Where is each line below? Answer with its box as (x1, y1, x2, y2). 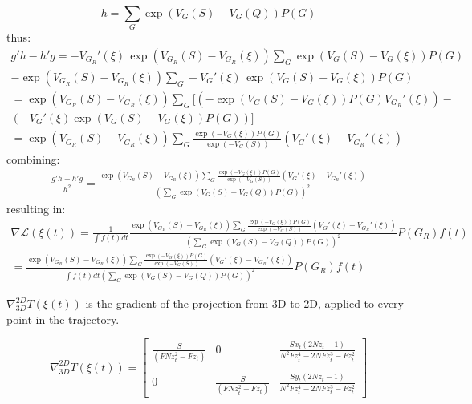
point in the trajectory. (6, 310, 120, 327)
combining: (6, 150, 60, 167)
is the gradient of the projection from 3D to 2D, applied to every (85, 295, 404, 312)
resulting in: (6, 200, 66, 216)
